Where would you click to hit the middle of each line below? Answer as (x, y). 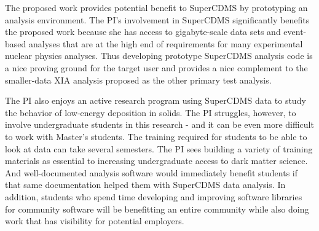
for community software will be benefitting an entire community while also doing (157, 209)
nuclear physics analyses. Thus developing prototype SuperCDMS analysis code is (159, 56)
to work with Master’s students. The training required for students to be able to (156, 136)
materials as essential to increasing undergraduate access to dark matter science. (156, 161)
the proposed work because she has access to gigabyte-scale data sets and (143, 32)
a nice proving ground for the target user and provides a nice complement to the (156, 67)
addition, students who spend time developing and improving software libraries (154, 196)
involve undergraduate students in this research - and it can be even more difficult (159, 124)
